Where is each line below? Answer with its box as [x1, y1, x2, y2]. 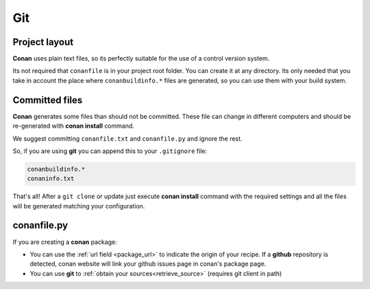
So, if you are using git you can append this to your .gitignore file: [12, 147, 208, 155]
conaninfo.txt [27, 175, 75, 182]
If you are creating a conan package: [12, 238, 118, 246]
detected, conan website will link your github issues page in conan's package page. [29, 260, 267, 268]
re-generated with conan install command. [12, 122, 135, 130]
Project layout [12, 36, 74, 48]
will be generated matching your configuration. [12, 202, 145, 210]
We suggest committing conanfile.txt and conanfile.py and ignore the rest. [12, 134, 243, 143]
